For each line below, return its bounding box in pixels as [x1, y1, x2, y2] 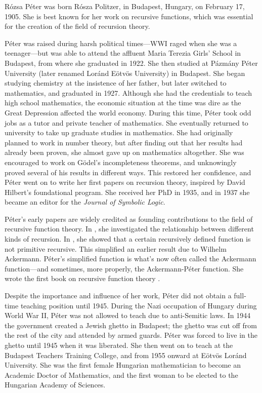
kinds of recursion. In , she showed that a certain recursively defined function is [5, 233, 251, 244]
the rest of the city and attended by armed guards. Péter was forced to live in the [5, 330, 257, 340]
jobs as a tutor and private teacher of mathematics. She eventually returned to [5, 117, 248, 128]
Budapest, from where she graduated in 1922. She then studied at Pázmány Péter [5, 57, 258, 68]
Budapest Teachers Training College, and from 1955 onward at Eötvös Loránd [5, 349, 247, 360]
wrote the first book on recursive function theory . [5, 273, 160, 284]
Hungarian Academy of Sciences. [5, 379, 106, 390]
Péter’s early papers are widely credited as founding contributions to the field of [5, 213, 253, 224]
